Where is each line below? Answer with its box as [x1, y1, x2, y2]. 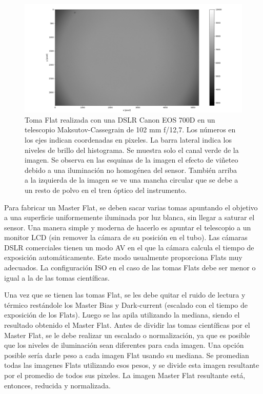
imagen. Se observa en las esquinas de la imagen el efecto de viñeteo [25, 154, 238, 165]
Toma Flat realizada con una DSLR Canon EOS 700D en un [25, 114, 215, 125]
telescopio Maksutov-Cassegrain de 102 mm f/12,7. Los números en [25, 124, 236, 135]
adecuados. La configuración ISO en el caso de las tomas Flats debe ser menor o [4, 262, 256, 273]
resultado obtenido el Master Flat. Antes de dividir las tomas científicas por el [4, 320, 250, 330]
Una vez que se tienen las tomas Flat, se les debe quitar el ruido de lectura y [4, 289, 246, 300]
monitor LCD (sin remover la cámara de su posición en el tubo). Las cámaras [4, 232, 248, 243]
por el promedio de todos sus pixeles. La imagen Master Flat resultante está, [4, 370, 246, 381]
